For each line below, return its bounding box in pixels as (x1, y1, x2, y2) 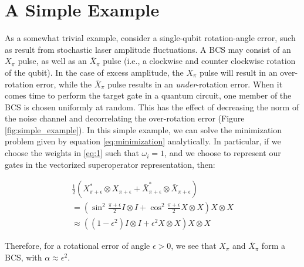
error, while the (36, 77, 92, 90)
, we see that (171, 239, 217, 252)
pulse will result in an (200, 66, 278, 78)
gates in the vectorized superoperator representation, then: (5, 158, 215, 170)
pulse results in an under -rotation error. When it (107, 77, 283, 90)
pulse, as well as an (18, 55, 87, 67)
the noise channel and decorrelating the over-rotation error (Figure (5, 112, 245, 124)
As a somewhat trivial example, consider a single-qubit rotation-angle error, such (5, 32, 296, 44)
